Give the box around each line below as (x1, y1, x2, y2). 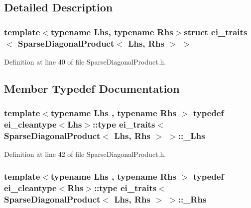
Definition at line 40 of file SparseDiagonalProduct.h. (4, 56, 166, 67)
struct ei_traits (184, 25, 248, 38)
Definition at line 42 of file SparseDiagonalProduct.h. (4, 149, 166, 159)
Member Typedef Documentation (4, 80, 180, 96)
